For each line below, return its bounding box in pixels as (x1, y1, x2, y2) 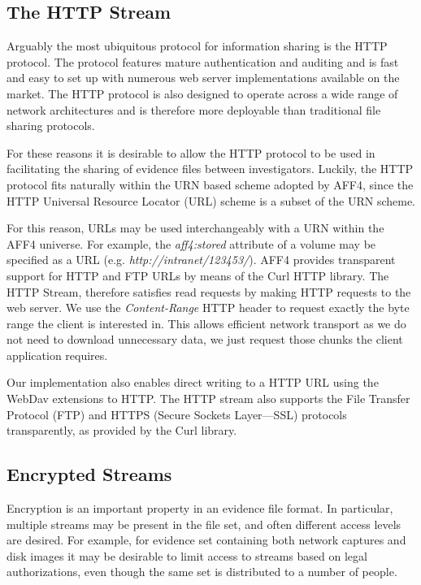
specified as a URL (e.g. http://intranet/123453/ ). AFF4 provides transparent (7, 251, 396, 268)
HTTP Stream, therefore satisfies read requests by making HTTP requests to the (7, 283, 411, 300)
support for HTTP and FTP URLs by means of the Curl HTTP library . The (7, 266, 389, 284)
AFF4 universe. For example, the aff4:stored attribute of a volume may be (7, 235, 376, 252)
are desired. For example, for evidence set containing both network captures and (7, 531, 406, 548)
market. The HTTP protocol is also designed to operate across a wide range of (7, 84, 398, 102)
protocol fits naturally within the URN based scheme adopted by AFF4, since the (7, 175, 414, 193)
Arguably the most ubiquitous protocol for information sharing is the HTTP (7, 37, 388, 54)
